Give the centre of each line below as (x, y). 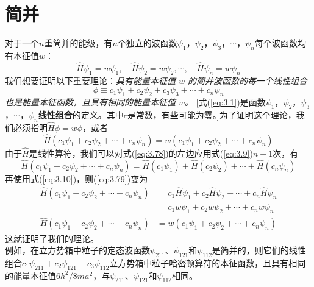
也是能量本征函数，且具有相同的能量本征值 (90, 101)
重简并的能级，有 (78, 43)
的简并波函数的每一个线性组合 (248, 80)
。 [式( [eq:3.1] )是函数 (225, 101)
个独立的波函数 (147, 43)
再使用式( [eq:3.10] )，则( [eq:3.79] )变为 (77, 178)
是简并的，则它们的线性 (259, 250)
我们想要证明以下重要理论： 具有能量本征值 (90, 80)
